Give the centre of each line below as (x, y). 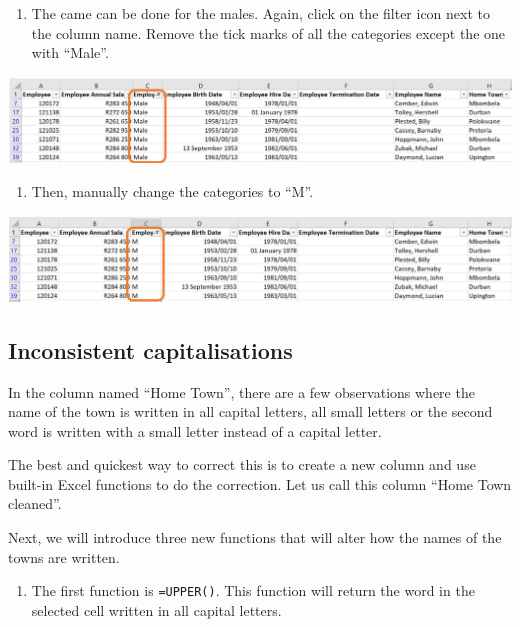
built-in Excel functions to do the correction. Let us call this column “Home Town (260, 483)
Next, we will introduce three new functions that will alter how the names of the (255, 537)
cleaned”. (35, 503)
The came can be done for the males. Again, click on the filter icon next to (261, 13)
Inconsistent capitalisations (150, 349)
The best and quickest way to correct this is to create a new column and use (242, 464)
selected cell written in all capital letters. (156, 609)
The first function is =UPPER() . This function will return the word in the (253, 590)
